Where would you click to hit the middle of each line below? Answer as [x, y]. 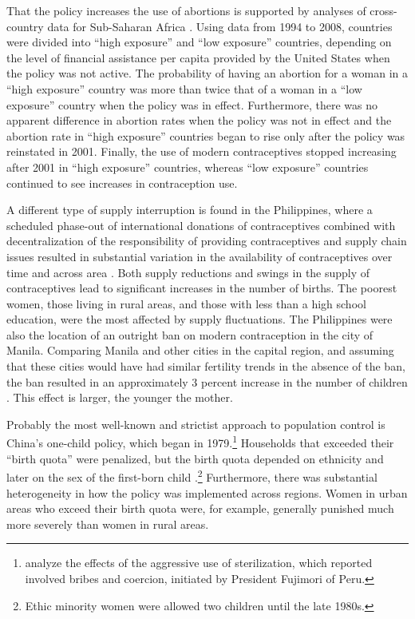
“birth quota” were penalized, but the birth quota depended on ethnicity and [195, 458]
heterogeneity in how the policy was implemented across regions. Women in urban [207, 492]
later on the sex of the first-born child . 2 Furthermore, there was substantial [192, 476]
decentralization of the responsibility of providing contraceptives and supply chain [207, 241]
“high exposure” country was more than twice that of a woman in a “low [184, 88]
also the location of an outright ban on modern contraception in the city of [190, 334]
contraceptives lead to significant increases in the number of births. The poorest [202, 288]
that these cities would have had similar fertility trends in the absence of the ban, [206, 366]
